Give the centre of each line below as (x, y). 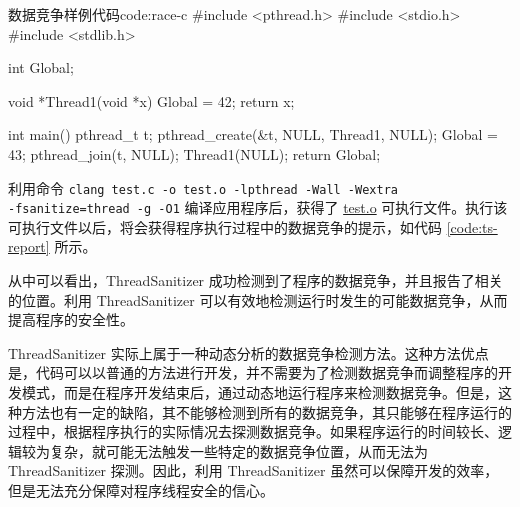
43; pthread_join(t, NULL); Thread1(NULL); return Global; (194, 153)
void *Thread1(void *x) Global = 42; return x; (151, 100)
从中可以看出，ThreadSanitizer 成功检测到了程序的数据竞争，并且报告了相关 (255, 280)
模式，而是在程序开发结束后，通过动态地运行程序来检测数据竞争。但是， (259, 392)
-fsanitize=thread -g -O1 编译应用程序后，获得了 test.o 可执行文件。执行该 (258, 207)
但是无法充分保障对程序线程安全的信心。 (141, 490)
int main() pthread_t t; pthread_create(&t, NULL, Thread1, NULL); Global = (253, 134)
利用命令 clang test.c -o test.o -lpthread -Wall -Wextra (203, 187)
